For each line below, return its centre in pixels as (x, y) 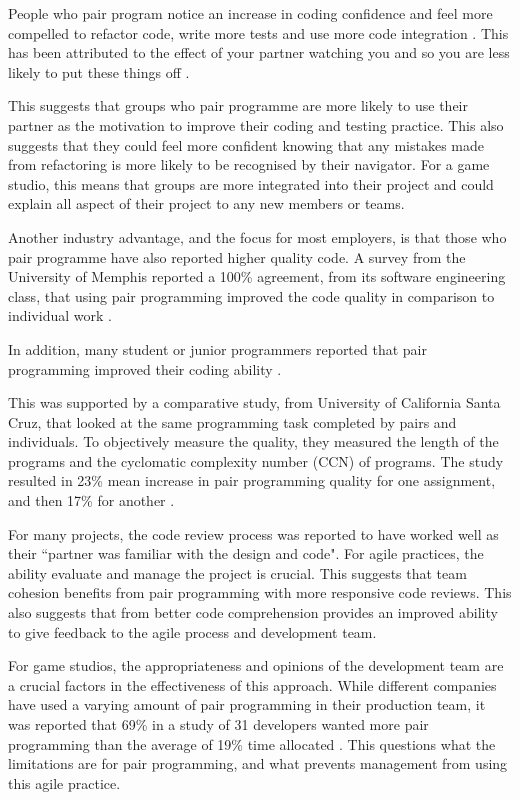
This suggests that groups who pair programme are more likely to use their (238, 105)
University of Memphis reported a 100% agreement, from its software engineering (257, 276)
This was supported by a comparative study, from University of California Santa (254, 402)
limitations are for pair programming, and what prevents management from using (258, 763)
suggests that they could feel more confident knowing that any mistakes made (246, 144)
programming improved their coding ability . (145, 368)
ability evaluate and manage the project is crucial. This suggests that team (237, 572)
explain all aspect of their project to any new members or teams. (206, 203)
